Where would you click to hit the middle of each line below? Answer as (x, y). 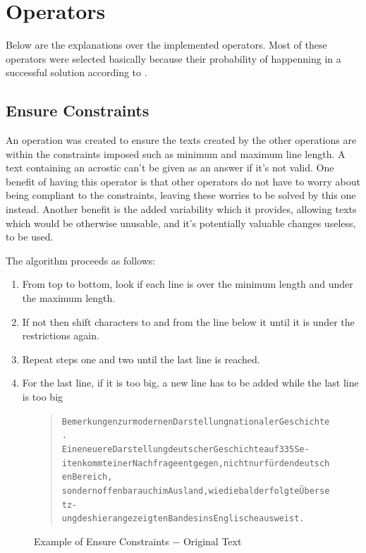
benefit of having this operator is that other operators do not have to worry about (183, 181)
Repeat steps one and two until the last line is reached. (141, 359)
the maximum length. (69, 298)
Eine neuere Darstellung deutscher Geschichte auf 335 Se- (185, 449)
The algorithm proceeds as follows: (81, 260)
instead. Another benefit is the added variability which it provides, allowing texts (181, 209)
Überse (315, 491)
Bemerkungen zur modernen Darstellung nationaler (170, 421)
